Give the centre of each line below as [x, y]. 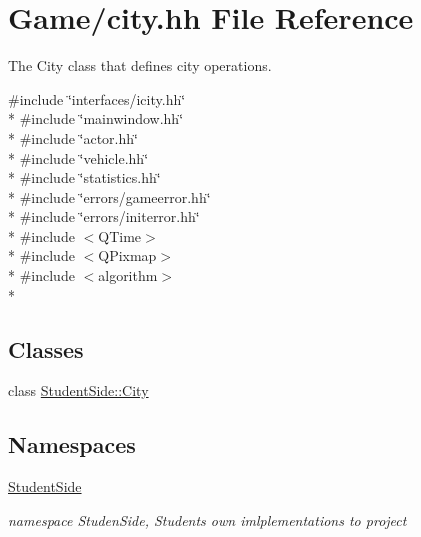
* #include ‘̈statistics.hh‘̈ [84, 177]
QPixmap [127, 255]
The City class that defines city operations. [140, 65]
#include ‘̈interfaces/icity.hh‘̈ [97, 98]
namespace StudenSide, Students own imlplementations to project [207, 519]
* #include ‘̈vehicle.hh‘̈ [78, 157]
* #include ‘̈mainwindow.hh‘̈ [96, 118]
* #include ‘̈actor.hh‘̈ [73, 137]
